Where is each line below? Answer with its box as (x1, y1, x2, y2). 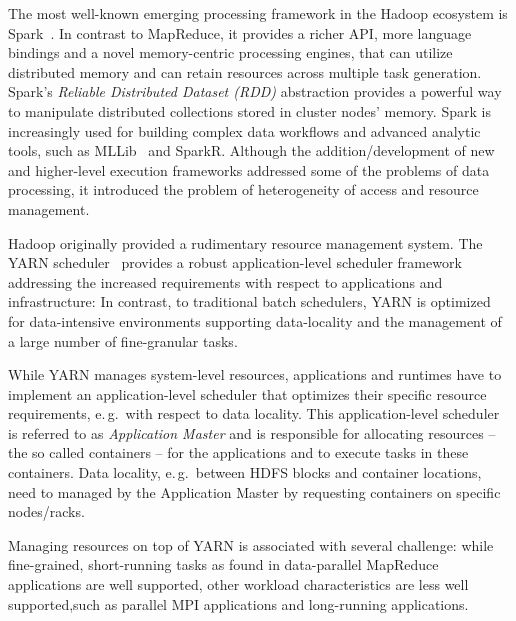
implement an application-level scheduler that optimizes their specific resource (8, 383, 487, 404)
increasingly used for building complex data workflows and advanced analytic (8, 120, 481, 141)
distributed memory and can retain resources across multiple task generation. (8, 61, 482, 82)
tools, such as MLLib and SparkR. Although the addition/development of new (8, 140, 495, 161)
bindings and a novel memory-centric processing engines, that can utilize (8, 42, 453, 63)
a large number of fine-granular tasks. (8, 330, 238, 351)
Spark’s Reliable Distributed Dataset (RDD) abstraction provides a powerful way (8, 81, 502, 102)
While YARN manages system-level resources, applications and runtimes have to (8, 364, 502, 385)
